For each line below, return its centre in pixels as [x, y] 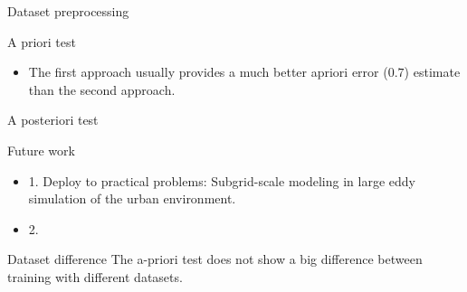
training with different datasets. [95, 276]
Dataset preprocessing [68, 11]
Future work [41, 150]
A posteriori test [53, 120]
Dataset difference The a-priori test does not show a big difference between [215, 259]
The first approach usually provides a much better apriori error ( [208, 72]
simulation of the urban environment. [132, 198]
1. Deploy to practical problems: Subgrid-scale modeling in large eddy [222, 180]
